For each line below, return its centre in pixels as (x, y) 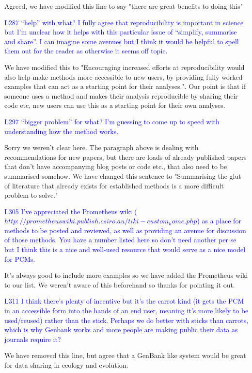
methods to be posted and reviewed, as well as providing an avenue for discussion (125, 230)
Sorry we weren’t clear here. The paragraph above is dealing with (102, 147)
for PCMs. (20, 259)
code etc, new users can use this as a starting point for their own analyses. (115, 105)
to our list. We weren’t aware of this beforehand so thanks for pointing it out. (120, 284)
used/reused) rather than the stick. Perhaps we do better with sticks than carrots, (126, 320)
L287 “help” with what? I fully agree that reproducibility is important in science (124, 22)
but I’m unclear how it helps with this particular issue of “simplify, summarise (121, 32)
